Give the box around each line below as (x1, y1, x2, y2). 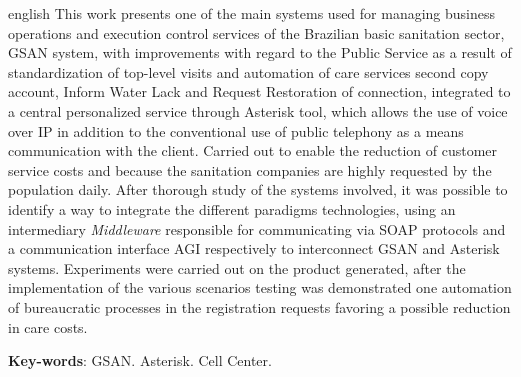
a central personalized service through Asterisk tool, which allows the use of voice (8, 100, 508, 121)
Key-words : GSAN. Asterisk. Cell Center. (8, 350, 272, 371)
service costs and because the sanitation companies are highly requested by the (8, 159, 492, 180)
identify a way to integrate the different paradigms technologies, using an (8, 198, 456, 219)
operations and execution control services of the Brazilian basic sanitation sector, (8, 22, 505, 43)
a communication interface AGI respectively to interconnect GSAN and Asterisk (8, 238, 500, 259)
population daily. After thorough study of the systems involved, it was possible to (8, 179, 508, 200)
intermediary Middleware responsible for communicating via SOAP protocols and (8, 218, 506, 239)
